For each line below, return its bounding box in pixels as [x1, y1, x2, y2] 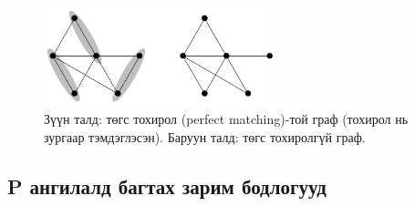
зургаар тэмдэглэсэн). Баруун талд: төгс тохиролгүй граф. [44, 128, 366, 147]
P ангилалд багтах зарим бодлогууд [7, 172, 327, 201]
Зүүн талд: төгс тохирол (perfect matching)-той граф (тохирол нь [44, 109, 409, 129]
